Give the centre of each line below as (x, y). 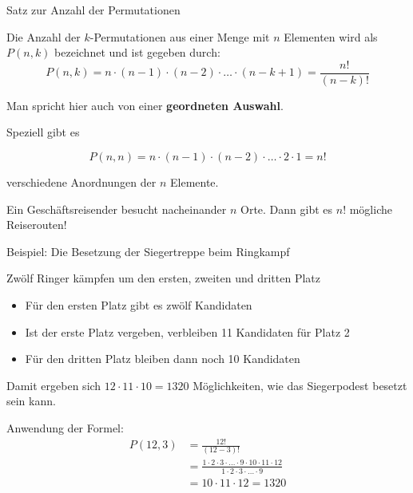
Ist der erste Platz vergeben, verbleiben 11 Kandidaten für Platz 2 (187, 331)
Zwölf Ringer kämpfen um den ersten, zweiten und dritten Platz (163, 278)
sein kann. (31, 401)
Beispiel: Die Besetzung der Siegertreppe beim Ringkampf (148, 251)
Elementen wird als (331, 36)
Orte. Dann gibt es (287, 209)
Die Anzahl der (44, 36)
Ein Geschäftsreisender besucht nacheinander (117, 209)
